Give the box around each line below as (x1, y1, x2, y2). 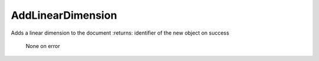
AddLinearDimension (11, 9, 118, 22)
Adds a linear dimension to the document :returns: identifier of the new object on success (11, 29, 230, 36)
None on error (25, 42, 60, 49)
